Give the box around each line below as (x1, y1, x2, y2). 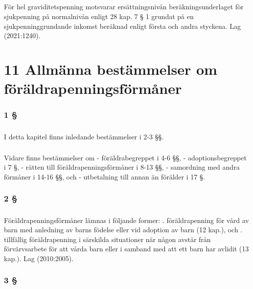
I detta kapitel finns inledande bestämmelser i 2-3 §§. (4, 131, 164, 141)
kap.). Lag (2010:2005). (4, 253, 74, 263)
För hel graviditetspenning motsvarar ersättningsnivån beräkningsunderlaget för (4, 1, 244, 12)
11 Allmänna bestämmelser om (4, 59, 217, 79)
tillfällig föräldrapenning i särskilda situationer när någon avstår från (4, 234, 211, 244)
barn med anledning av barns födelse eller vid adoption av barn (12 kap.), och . (4, 224, 243, 235)
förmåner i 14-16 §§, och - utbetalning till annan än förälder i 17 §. (4, 171, 205, 181)
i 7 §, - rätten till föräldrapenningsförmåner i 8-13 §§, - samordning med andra (4, 162, 240, 172)
